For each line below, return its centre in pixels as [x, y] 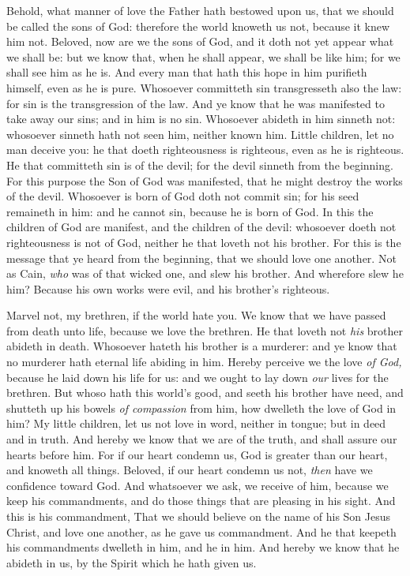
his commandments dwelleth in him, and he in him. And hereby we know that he [203, 547]
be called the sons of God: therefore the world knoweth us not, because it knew [198, 26]
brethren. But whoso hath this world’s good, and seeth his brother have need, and [205, 393]
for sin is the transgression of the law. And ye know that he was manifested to [196, 103]
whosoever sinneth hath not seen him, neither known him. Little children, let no [200, 134]
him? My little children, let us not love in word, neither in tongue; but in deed [196, 423]
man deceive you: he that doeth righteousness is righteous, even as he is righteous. [205, 150]
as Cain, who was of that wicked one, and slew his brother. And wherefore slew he [205, 273]
